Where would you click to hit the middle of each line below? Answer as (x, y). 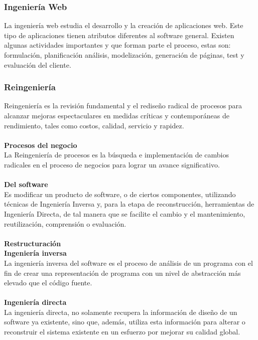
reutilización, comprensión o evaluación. (65, 223)
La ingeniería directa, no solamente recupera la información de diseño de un (121, 312)
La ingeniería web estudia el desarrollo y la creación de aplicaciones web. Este (124, 25)
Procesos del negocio (41, 145)
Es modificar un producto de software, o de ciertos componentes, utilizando (120, 194)
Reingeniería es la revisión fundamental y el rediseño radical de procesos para (123, 106)
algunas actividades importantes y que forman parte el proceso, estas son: (117, 45)
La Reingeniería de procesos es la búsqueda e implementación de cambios (117, 155)
